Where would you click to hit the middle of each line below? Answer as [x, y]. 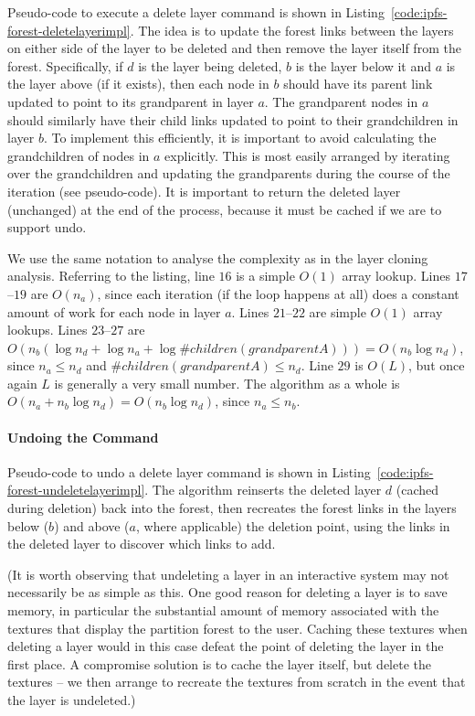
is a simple [265, 276]
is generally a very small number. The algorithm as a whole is [227, 383]
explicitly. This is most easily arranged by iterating [307, 155]
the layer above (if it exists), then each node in [138, 84]
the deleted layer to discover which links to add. [142, 544]
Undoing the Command [83, 437]
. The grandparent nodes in [341, 101]
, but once [437, 365]
